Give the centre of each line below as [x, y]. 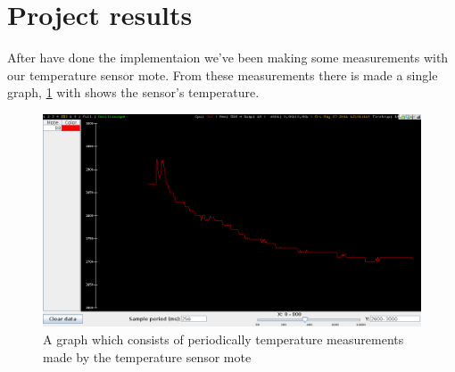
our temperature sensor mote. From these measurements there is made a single [223, 74]
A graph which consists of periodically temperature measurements [223, 339]
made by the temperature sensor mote [147, 356]
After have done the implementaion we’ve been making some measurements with [228, 58]
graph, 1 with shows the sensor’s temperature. [133, 92]
